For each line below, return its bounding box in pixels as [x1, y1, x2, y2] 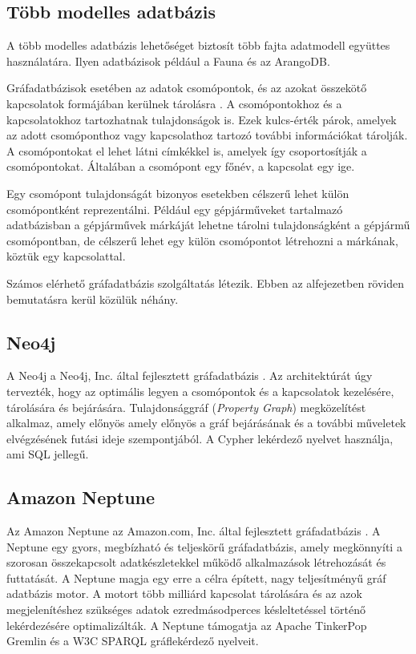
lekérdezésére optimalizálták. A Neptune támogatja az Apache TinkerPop [6, 616, 367, 633]
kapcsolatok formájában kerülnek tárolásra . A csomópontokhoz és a [6, 95, 342, 111]
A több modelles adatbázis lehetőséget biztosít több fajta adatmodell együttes [6, 37, 390, 54]
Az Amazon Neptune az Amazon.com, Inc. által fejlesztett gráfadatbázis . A [6, 523, 381, 539]
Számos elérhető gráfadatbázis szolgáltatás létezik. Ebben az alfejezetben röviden [6, 274, 405, 291]
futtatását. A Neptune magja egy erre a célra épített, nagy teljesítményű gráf [6, 569, 386, 586]
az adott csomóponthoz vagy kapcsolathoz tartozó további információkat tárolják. [6, 127, 408, 143]
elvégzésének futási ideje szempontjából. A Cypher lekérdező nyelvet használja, [6, 430, 394, 446]
